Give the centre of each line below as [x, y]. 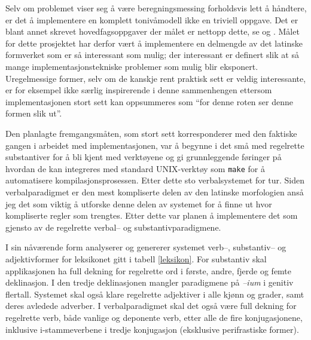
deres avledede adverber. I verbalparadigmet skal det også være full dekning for [151, 306]
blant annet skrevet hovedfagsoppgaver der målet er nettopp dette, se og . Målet [153, 31]
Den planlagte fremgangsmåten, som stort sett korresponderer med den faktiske [151, 133]
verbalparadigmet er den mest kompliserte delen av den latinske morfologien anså [155, 192]
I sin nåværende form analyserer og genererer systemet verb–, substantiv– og [146, 247]
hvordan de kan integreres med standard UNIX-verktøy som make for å [135, 168]
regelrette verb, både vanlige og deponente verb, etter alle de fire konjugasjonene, [154, 317]
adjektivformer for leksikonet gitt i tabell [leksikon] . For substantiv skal [136, 258]
